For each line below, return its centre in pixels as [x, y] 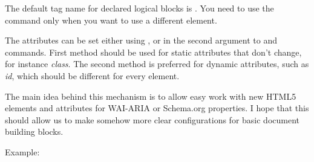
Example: [22, 151]
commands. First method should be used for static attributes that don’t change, [153, 52]
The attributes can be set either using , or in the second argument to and [141, 40]
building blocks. [34, 131]
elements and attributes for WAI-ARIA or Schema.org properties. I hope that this [157, 108]
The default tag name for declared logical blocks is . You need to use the [139, 8]
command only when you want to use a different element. [111, 20]
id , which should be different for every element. [92, 75]
